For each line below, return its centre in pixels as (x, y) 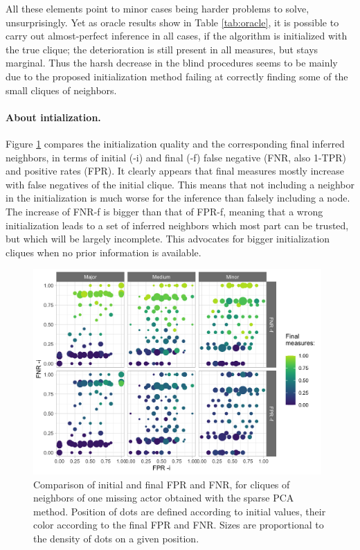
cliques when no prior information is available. (103, 252)
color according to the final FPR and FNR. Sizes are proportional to (179, 525)
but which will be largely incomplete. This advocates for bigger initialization (168, 239)
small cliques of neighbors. (61, 90)
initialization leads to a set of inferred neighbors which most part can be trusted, (177, 225)
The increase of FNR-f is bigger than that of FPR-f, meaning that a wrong (164, 211)
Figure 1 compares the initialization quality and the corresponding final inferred (175, 143)
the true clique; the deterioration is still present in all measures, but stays (162, 49)
